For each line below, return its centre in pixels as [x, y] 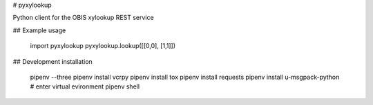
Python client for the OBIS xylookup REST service [84, 18]
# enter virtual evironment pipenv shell [85, 86]
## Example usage [39, 30]
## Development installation [52, 61]
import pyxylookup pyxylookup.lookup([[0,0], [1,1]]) [103, 46]
